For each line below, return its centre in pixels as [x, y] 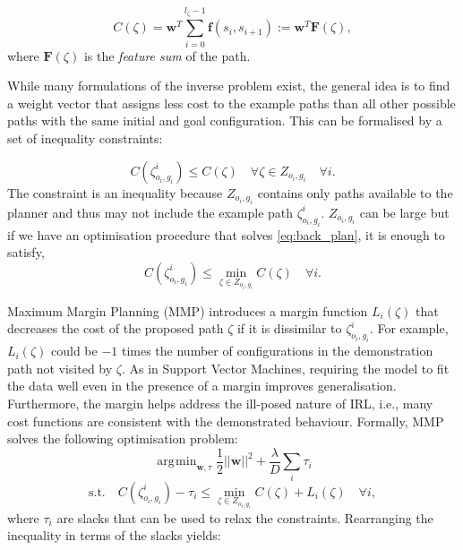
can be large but [404, 212]
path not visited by [60, 368]
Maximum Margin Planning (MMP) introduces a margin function [188, 310]
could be [74, 351]
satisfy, [26, 252]
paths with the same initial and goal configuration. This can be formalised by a [225, 120]
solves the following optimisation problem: [123, 438]
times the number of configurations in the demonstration [277, 351]
